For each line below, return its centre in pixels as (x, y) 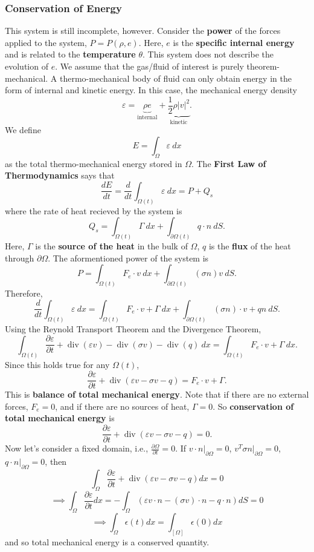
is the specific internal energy (234, 42)
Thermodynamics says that (60, 175)
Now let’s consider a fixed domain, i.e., (77, 448)
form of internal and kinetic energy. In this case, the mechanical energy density (151, 90)
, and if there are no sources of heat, (122, 406)
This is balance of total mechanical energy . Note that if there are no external (157, 394)
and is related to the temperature (70, 54)
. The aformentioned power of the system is (128, 258)
